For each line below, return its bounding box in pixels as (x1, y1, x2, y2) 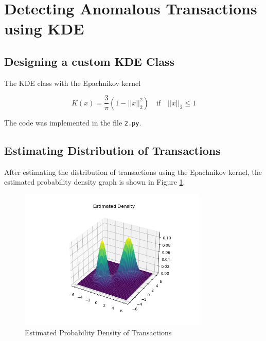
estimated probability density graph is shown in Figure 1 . (4, 176, 185, 187)
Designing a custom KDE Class (4, 53, 174, 69)
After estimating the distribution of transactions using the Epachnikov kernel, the (4, 166, 262, 177)
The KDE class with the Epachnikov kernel (4, 77, 141, 88)
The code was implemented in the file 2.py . (4, 117, 141, 128)
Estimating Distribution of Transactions (4, 142, 221, 158)
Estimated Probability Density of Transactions (25, 327, 172, 337)
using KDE (4, 18, 84, 39)
